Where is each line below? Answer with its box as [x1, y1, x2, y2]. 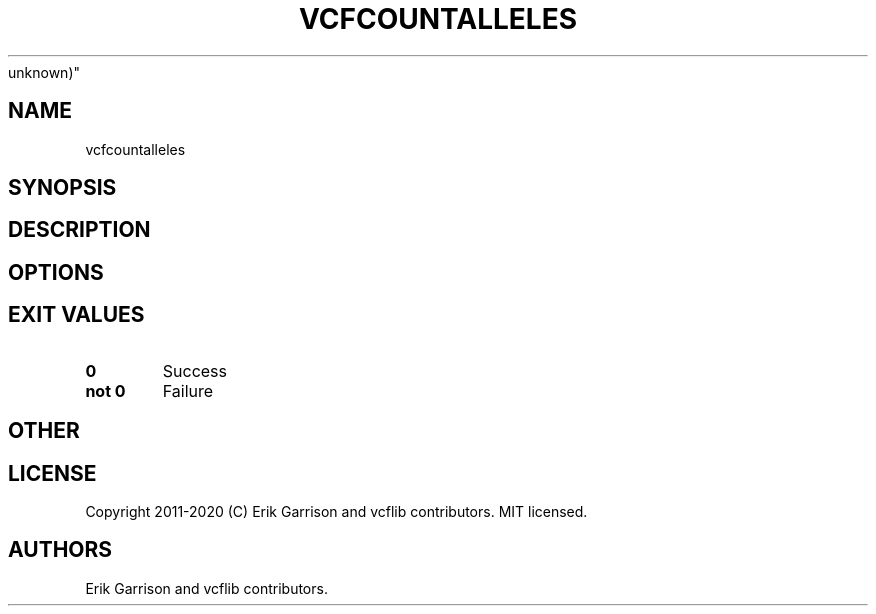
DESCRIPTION [8, 217, 151, 243]
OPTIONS [8, 259, 104, 285]
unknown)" [8, 63, 81, 81]
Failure [162, 380, 214, 401]
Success [162, 360, 228, 381]
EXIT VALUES [8, 302, 145, 328]
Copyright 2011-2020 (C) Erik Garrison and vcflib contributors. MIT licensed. [85, 502, 588, 520]
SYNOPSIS [8, 175, 117, 201]
